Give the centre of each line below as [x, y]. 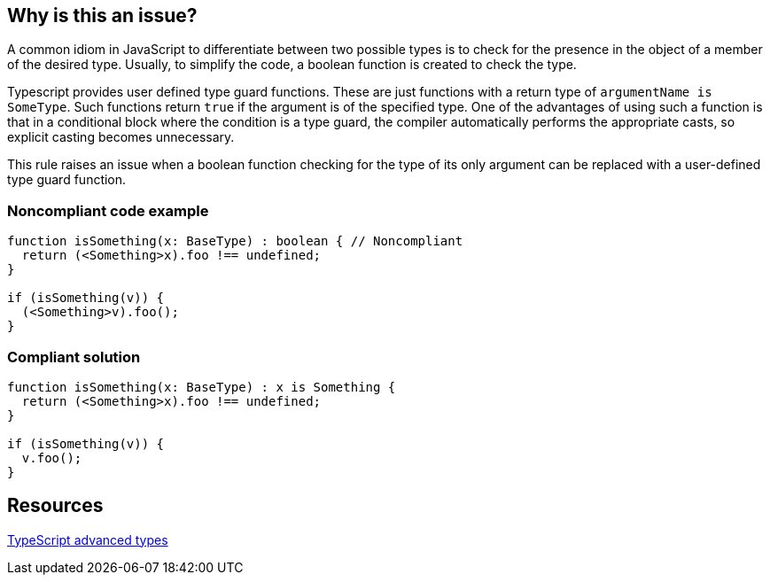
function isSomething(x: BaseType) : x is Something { [202, 387]
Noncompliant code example [108, 210]
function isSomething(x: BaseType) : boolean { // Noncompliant [235, 241]
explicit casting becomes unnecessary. [121, 137]
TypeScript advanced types [88, 539]
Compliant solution [74, 357]
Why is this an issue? [102, 16]
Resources [55, 506]
